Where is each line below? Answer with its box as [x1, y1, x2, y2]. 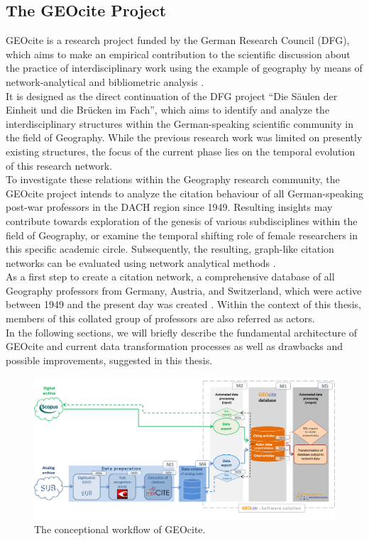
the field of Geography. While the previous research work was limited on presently [6, 130, 363, 145]
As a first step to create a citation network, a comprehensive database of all [6, 269, 335, 284]
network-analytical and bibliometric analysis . [6, 74, 204, 89]
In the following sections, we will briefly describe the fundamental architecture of [6, 324, 358, 339]
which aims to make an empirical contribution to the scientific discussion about [6, 46, 351, 61]
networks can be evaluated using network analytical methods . [6, 255, 276, 270]
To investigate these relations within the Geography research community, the [6, 172, 340, 187]
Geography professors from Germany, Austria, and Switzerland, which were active [6, 283, 362, 297]
